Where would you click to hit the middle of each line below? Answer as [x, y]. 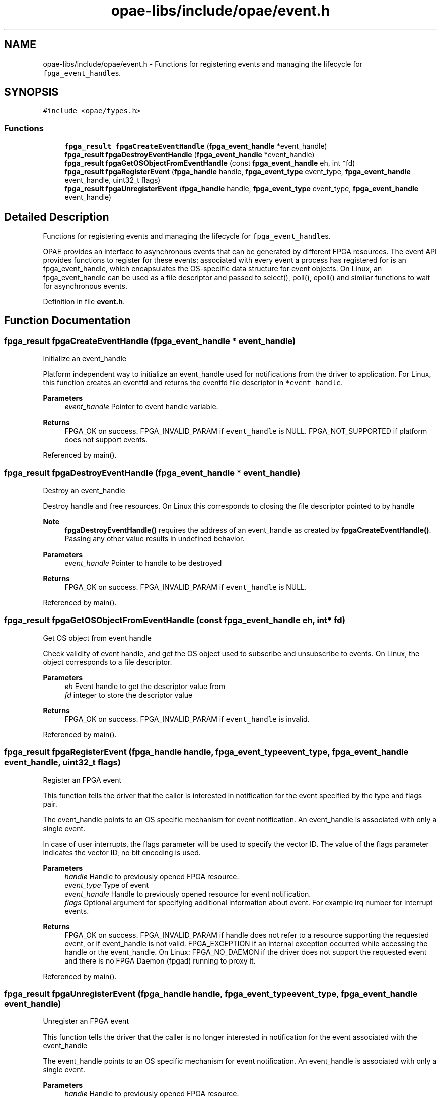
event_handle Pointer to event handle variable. [141, 407]
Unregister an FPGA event [86, 1021]
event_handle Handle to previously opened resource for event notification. [188, 894]
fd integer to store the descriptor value [129, 695]
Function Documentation [67, 321]
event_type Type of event [107, 885]
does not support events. [106, 440]
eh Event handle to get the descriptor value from [145, 686]
